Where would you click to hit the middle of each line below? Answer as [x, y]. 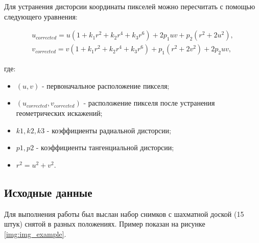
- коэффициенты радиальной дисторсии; [109, 130]
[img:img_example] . [35, 234]
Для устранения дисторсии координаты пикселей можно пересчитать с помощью [130, 6]
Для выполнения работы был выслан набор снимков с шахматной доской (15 [124, 214]
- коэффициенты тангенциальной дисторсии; [105, 147]
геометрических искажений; [59, 113]
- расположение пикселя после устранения [149, 103]
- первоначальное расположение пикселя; [105, 85]
